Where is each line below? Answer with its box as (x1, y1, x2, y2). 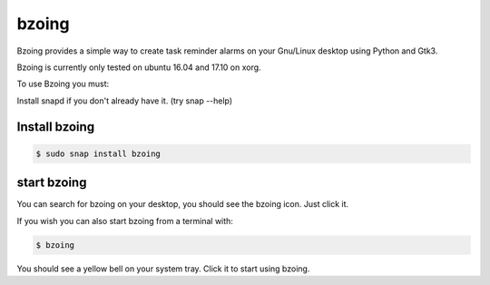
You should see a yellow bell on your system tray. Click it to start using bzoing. (16, 263, 310, 274)
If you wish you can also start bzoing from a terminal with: (16, 215, 233, 226)
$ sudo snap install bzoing (35, 148, 161, 159)
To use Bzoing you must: (16, 78, 110, 90)
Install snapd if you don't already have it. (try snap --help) (16, 95, 233, 106)
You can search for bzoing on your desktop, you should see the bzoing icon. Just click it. (16, 199, 349, 210)
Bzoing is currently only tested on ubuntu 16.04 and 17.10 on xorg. (16, 62, 262, 73)
